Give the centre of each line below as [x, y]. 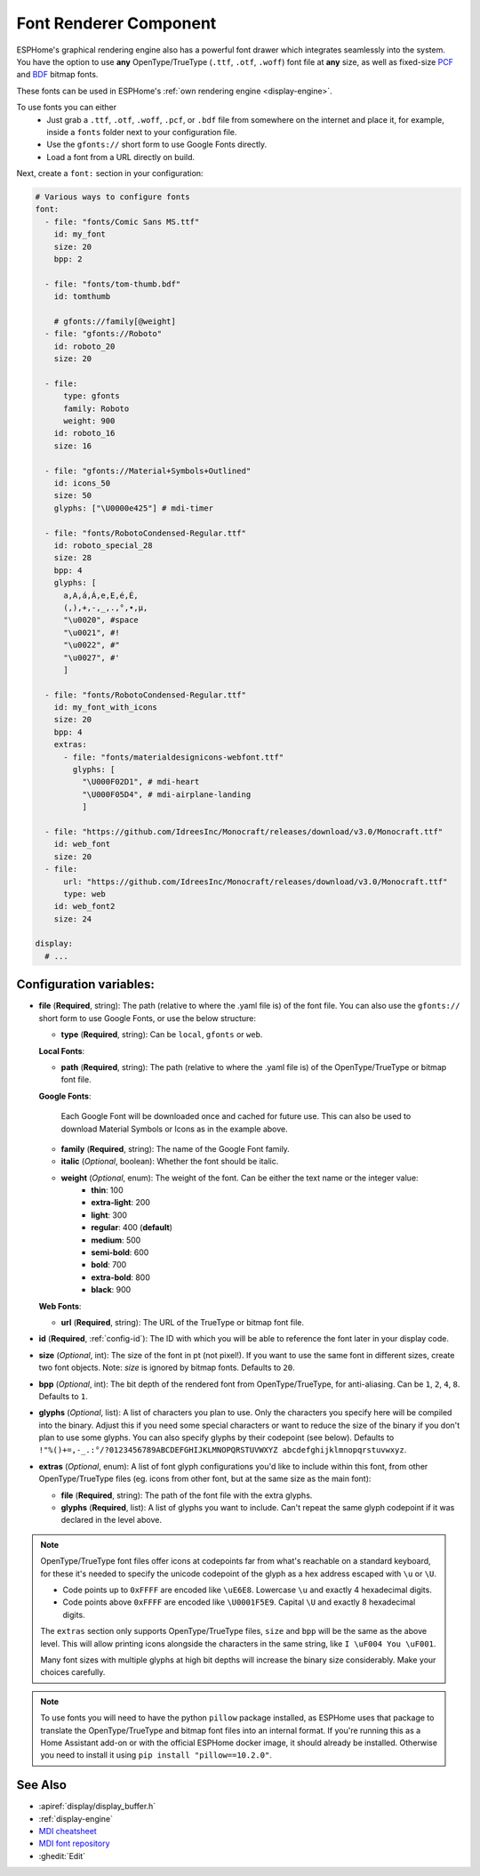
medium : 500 [116, 1240]
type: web [85, 894]
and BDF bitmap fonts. [57, 75]
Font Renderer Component [116, 23]
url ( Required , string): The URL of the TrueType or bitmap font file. [183, 1322]
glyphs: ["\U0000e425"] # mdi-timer [133, 508]
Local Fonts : [62, 1051]
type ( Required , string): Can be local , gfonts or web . [162, 1035]
